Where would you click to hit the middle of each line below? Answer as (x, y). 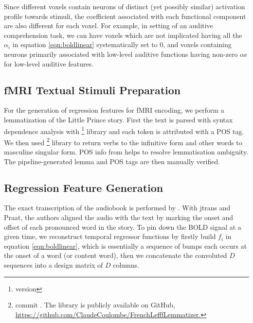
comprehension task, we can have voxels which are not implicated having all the (123, 35)
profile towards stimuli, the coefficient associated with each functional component (125, 16)
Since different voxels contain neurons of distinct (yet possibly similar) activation (125, 6)
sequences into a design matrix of (54, 265)
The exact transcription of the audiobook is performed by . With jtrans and (117, 208)
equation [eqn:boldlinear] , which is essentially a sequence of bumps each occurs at (126, 246)
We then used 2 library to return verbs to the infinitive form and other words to (123, 141)
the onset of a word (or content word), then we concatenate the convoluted (116, 255)
